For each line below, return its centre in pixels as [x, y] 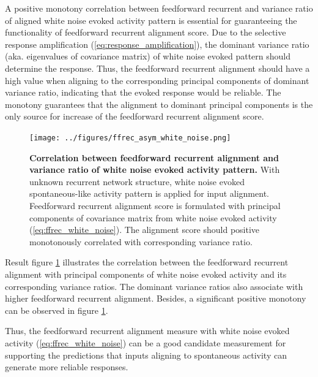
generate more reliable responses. [67, 367]
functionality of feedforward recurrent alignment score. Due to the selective [146, 32]
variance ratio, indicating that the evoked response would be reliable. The [143, 92]
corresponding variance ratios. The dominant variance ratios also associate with [154, 286]
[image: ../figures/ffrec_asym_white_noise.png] [130, 138]
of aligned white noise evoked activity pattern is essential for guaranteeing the [151, 20]
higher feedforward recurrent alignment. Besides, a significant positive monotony [156, 298]
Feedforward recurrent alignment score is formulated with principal [155, 205]
